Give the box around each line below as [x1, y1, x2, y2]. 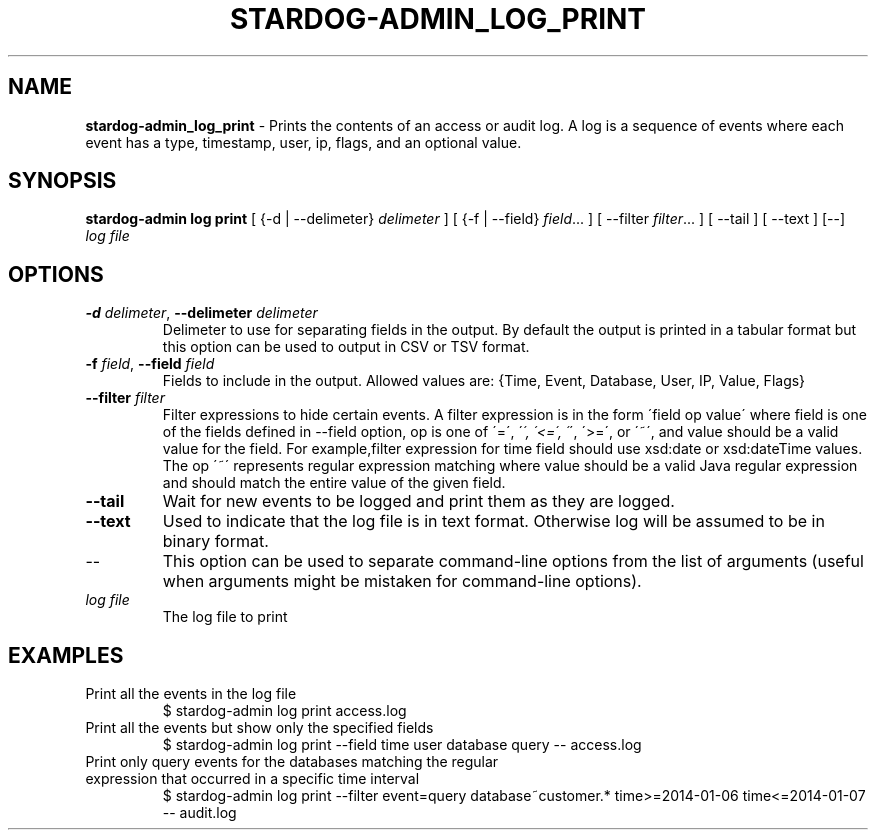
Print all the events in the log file [85, 685, 297, 703]
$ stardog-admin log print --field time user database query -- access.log [162, 736, 642, 754]
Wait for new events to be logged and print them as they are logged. [162, 491, 675, 512]
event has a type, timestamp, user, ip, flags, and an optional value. [85, 133, 522, 151]
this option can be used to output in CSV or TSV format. [162, 338, 530, 356]
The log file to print [162, 608, 288, 626]
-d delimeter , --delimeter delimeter [85, 304, 318, 322]
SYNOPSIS [8, 168, 117, 194]
